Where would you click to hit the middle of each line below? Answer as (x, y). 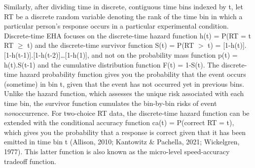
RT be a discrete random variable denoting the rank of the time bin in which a (123, 16)
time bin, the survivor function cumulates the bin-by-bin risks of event (110, 103)
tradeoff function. (30, 161)
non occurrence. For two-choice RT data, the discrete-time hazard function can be (127, 113)
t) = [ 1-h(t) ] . (227, 45)
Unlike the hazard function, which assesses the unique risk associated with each (124, 93)
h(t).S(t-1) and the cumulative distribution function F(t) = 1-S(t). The (112, 64)
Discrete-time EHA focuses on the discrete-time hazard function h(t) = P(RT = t (127, 35)
